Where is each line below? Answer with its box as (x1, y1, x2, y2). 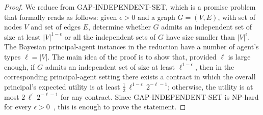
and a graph (137, 11, 175, 22)
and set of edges (31, 21, 81, 32)
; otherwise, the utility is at (167, 81, 253, 92)
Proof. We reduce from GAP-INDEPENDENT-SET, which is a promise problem (4, 2, 256, 12)
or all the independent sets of (64, 31, 156, 42)
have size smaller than (166, 31, 235, 42)
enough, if (4, 61, 35, 72)
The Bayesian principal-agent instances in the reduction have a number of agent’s (4, 41, 259, 52)
